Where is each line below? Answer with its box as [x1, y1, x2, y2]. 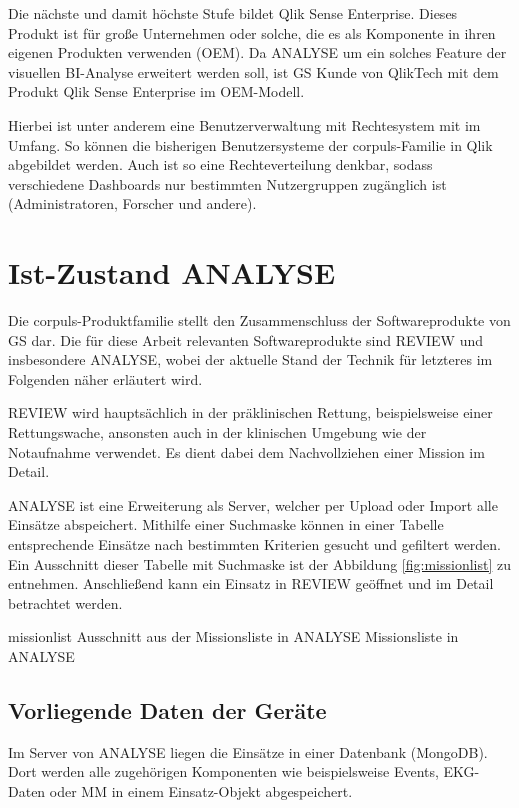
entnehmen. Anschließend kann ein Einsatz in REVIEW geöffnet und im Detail [8, 573, 494, 594]
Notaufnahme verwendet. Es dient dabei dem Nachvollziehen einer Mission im [8, 441, 485, 462]
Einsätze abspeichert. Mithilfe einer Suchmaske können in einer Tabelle [8, 514, 444, 535]
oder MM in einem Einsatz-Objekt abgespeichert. [49, 780, 353, 801]
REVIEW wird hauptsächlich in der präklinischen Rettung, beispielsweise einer [8, 402, 493, 423]
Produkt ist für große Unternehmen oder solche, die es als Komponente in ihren [8, 22, 496, 43]
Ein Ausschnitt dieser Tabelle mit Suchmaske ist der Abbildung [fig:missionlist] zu [8, 553, 511, 574]
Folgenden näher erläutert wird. [8, 368, 203, 389]
